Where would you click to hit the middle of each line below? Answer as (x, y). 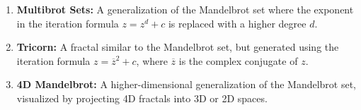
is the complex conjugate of (238, 60)
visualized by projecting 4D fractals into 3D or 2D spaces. (142, 98)
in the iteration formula (68, 23)
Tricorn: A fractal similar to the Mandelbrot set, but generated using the (178, 47)
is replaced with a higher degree (237, 23)
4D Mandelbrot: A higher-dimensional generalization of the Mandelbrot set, (187, 84)
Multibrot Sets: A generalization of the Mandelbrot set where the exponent (185, 9)
